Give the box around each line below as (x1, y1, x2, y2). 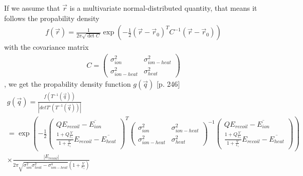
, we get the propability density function (4, 79, 131, 89)
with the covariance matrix (4, 42, 89, 52)
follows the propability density (4, 12, 100, 23)
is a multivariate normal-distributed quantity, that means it (69, 3, 257, 13)
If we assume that (4, 3, 60, 13)
